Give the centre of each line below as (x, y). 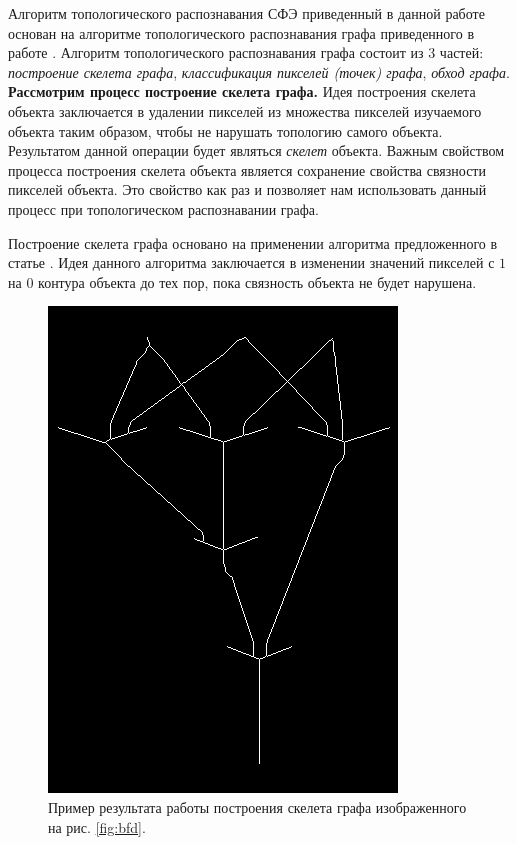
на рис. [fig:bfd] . (97, 826)
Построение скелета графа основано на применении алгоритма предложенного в (253, 242)
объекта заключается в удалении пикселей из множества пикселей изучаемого (245, 110)
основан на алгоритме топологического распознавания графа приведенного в (241, 32)
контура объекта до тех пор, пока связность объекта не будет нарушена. (257, 281)
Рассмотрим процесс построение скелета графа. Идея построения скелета (242, 91)
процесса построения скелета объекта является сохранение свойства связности (247, 169)
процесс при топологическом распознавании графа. (163, 208)
